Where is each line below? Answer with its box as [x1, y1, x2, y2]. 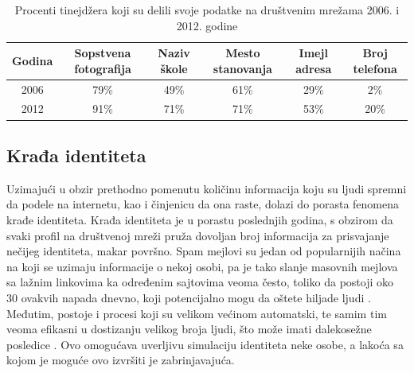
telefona [353, 60, 397, 76]
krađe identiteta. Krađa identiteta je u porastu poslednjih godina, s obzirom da [6, 211, 393, 227]
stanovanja [213, 60, 272, 76]
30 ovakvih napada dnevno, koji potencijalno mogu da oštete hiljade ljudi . [6, 289, 371, 305]
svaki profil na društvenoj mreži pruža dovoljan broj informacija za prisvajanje [6, 227, 389, 243]
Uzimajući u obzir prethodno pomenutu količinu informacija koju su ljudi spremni [6, 180, 407, 196]
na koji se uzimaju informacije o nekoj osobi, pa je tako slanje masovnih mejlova [6, 258, 398, 274]
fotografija [74, 60, 131, 76]
